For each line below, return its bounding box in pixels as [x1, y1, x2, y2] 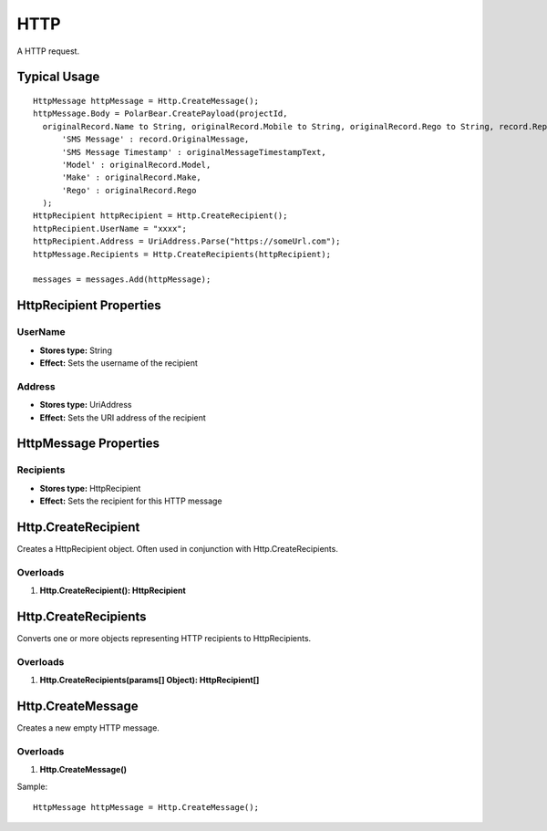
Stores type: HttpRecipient [39, 483, 141, 493]
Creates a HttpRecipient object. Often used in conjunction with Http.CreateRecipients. [16, 543, 339, 554]
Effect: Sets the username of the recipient [39, 357, 198, 369]
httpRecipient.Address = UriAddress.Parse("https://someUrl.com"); [33, 236, 341, 246]
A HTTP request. [16, 46, 80, 57]
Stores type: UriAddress [39, 400, 132, 410]
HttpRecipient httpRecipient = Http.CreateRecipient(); [33, 211, 288, 221]
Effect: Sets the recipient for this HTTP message [39, 495, 222, 506]
